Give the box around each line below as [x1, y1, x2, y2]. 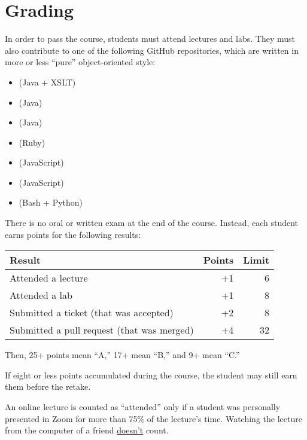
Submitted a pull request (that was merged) [10, 323, 194, 337]
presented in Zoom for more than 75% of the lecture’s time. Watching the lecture [5, 412, 302, 424]
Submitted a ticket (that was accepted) [10, 305, 174, 320]
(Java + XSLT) [19, 75, 76, 88]
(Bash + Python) [19, 196, 83, 209]
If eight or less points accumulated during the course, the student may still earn [5, 368, 297, 381]
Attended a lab [10, 288, 72, 302]
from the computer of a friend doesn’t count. [5, 424, 169, 436]
